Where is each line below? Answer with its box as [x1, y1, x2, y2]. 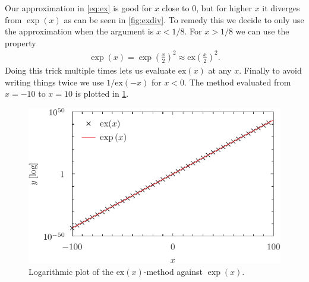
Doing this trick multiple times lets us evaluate [5, 64, 176, 76]
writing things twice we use [5, 75, 104, 88]
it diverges [262, 2, 300, 14]
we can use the [235, 25, 289, 37]
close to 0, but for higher [162, 2, 252, 14]
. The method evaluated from [184, 75, 291, 88]
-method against [143, 265, 203, 278]
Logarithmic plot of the [29, 265, 113, 278]
